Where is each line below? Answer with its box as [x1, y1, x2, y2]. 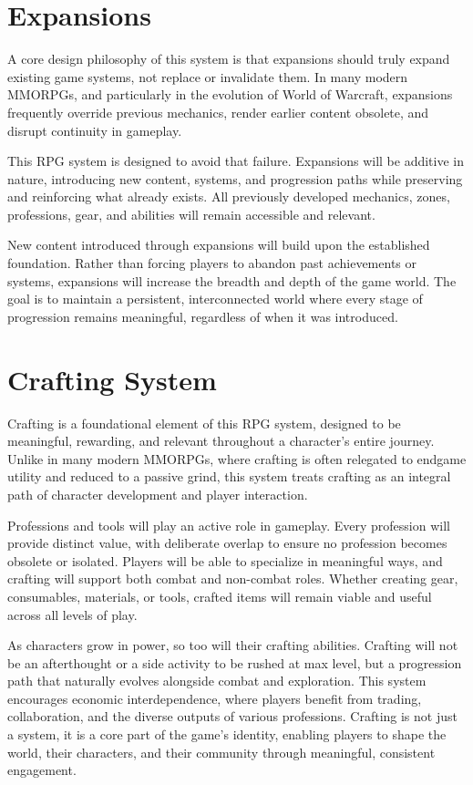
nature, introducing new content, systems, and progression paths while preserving [7, 169, 463, 188]
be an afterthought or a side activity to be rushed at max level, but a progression [7, 653, 462, 672]
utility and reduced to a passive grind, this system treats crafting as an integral [7, 467, 451, 486]
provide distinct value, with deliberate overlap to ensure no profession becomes [7, 533, 447, 553]
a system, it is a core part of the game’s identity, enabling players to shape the [7, 725, 447, 744]
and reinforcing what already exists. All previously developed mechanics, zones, [7, 187, 450, 206]
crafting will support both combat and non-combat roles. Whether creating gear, [7, 569, 458, 588]
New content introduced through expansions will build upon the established [7, 235, 430, 254]
